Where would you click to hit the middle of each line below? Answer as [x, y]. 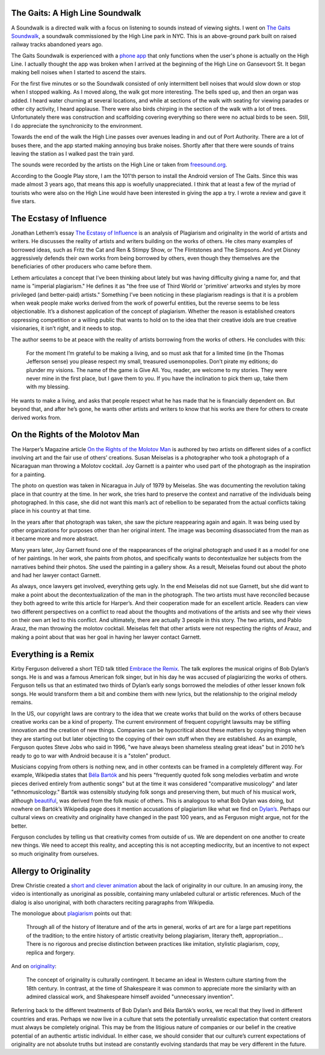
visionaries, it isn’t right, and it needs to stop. [67, 328]
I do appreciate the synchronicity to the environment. [77, 125]
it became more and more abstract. [55, 539]
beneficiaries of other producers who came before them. [82, 267]
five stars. [23, 201]
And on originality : [34, 966]
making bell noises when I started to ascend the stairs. [79, 72]
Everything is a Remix [53, 654]
